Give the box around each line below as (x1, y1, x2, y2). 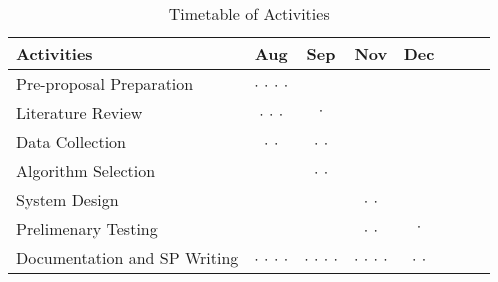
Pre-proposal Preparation (16, 72, 194, 95)
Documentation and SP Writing (16, 246, 239, 269)
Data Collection (16, 130, 127, 153)
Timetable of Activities (168, 2, 330, 25)
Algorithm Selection (16, 159, 156, 182)
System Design (16, 188, 119, 211)
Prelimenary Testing (16, 217, 158, 240)
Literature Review (16, 101, 143, 124)
